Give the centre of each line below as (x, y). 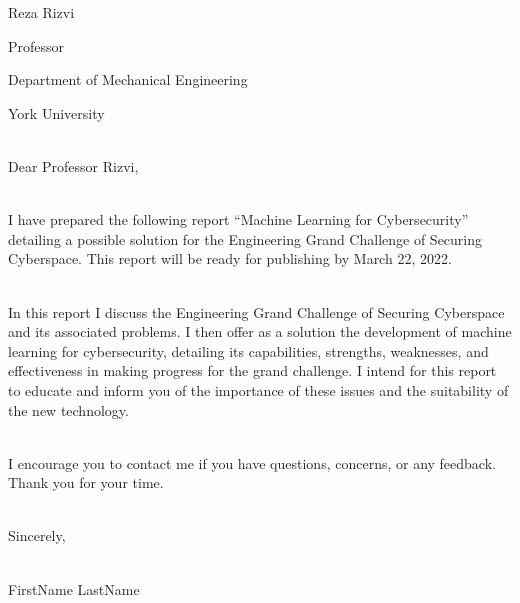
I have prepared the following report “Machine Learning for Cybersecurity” (238, 219)
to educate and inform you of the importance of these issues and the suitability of (258, 389)
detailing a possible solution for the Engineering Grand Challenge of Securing (245, 238)
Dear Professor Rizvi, (73, 165)
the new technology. (68, 409)
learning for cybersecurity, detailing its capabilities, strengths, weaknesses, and (248, 350)
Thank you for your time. (86, 482)
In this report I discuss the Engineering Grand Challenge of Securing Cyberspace (256, 311)
